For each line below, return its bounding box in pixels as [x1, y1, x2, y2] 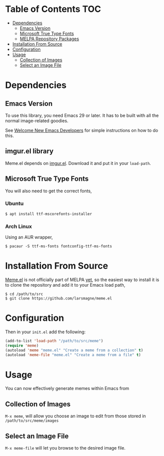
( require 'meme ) [5, 343, 39, 348]
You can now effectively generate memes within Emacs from [5, 385, 129, 391]
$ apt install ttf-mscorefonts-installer [5, 211, 92, 217]
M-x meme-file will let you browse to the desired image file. [5, 445, 126, 451]
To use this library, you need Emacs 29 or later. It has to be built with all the [5, 112, 159, 118]
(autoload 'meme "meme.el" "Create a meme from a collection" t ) [5, 348, 143, 353]
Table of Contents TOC [5, 3, 101, 15]
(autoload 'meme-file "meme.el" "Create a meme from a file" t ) [5, 352, 141, 357]
